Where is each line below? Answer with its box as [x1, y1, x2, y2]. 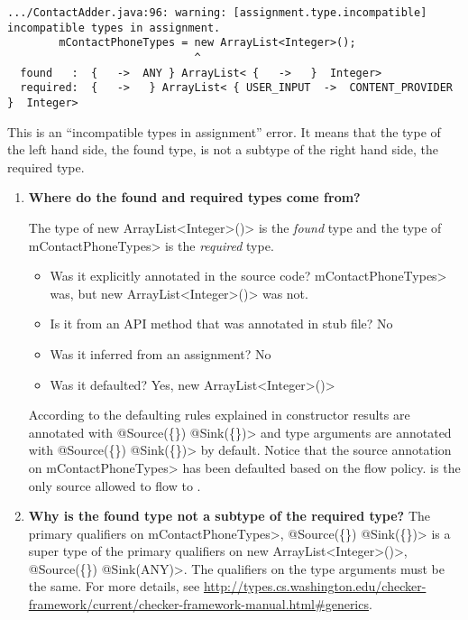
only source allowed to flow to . [28, 476, 201, 495]
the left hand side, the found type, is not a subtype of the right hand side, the [7, 140, 438, 159]
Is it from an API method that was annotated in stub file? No [50, 314, 393, 333]
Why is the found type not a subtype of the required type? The [28, 506, 431, 525]
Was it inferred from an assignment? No [50, 344, 271, 363]
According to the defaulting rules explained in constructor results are [28, 405, 410, 424]
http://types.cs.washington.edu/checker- [203, 577, 427, 596]
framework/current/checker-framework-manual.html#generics [28, 595, 369, 614]
